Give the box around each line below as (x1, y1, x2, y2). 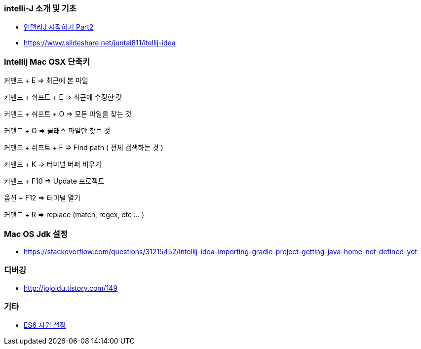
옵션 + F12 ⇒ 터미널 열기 (4, 194, 80, 202)
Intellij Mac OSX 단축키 (4, 56, 90, 67)
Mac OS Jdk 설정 (4, 229, 68, 239)
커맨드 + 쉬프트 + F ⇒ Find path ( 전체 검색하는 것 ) (4, 143, 163, 152)
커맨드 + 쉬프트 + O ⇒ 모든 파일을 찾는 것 (4, 110, 132, 118)
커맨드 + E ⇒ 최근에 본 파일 (4, 76, 88, 85)
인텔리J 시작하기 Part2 (24, 23, 94, 32)
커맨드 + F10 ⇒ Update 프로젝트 (4, 177, 105, 186)
